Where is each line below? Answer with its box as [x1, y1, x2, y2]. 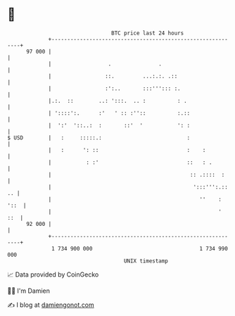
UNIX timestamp [123, 257, 169, 265]
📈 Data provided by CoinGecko [7, 270, 99, 279]
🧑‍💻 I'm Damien [7, 286, 51, 295]
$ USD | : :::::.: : [7, 134, 191, 141]
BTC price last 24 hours [111, 30, 184, 37]
